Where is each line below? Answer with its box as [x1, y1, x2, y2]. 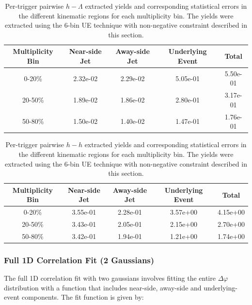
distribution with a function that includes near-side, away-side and [4, 282, 202, 292]
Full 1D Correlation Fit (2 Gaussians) [4, 254, 155, 266]
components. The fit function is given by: [21, 292, 144, 302]
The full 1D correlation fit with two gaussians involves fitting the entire [4, 273, 216, 283]
